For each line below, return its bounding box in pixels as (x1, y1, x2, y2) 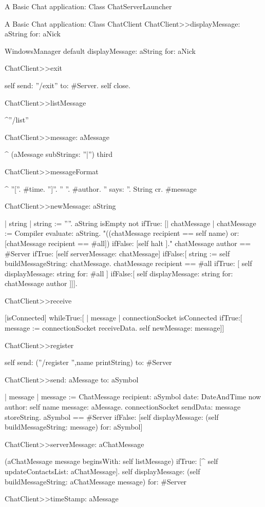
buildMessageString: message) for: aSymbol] (5, 421, 143, 432)
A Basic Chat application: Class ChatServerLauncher (5, 1, 172, 11)
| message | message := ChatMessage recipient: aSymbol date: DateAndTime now (5, 391, 261, 402)
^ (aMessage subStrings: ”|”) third (5, 149, 113, 159)
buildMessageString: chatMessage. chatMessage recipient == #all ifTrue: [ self (5, 258, 252, 269)
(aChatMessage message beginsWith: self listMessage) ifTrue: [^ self (5, 456, 218, 467)
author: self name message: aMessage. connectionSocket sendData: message (5, 401, 241, 412)
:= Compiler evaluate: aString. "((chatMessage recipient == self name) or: (5, 228, 239, 238)
